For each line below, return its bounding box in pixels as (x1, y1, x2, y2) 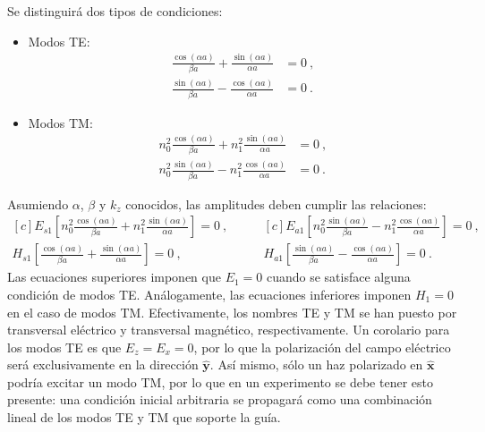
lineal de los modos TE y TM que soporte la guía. (7, 408, 281, 427)
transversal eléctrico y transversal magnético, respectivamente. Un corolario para (7, 320, 450, 339)
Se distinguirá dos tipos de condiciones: (7, 2, 223, 20)
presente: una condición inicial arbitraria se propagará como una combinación (7, 390, 432, 409)
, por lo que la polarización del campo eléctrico (193, 337, 451, 356)
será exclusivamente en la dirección (7, 355, 199, 374)
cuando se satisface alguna (266, 267, 411, 286)
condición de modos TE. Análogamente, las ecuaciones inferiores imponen (7, 284, 412, 303)
